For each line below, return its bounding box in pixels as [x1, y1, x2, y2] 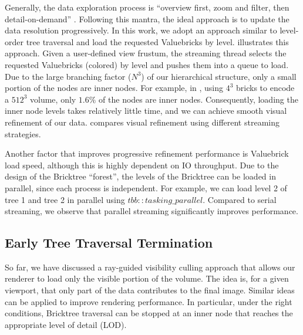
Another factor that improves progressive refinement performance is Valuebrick [5, 147, 289, 160]
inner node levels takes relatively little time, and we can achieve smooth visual [5, 104, 287, 117]
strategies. [5, 127, 41, 140]
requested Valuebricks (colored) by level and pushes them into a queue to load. [5, 58, 289, 70]
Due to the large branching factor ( [5, 70, 132, 82]
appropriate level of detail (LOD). [5, 318, 127, 330]
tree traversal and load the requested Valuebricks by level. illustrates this [26, 35, 289, 48]
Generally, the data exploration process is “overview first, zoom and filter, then [5, 1, 289, 13]
